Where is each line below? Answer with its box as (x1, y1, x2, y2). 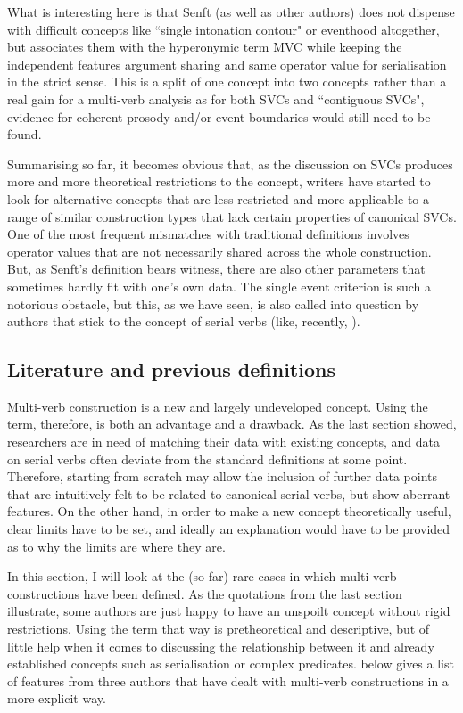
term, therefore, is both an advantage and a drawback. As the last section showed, (7, 414, 457, 433)
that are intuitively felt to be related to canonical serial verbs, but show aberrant (7, 484, 451, 503)
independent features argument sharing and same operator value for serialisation (7, 54, 447, 73)
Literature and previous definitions (7, 356, 335, 383)
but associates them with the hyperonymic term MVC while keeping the (7, 37, 402, 56)
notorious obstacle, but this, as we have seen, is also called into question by (7, 294, 419, 313)
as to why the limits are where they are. (7, 537, 226, 555)
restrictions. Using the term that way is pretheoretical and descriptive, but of (7, 619, 430, 638)
